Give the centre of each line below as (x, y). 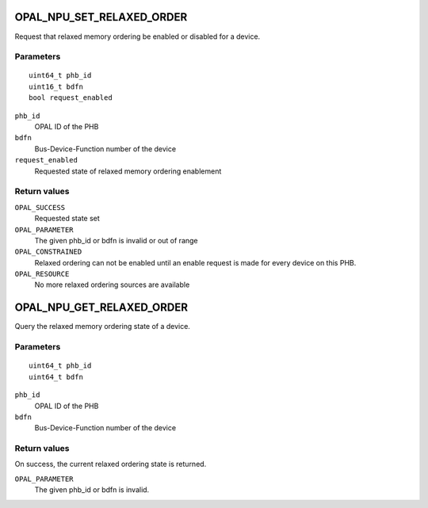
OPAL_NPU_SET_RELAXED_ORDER (101, 17)
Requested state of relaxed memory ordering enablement (128, 171)
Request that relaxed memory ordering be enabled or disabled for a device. (138, 36)
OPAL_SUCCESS (40, 207)
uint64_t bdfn (56, 377)
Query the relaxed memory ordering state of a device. (102, 327)
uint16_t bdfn (56, 86)
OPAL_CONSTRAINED (48, 252)
